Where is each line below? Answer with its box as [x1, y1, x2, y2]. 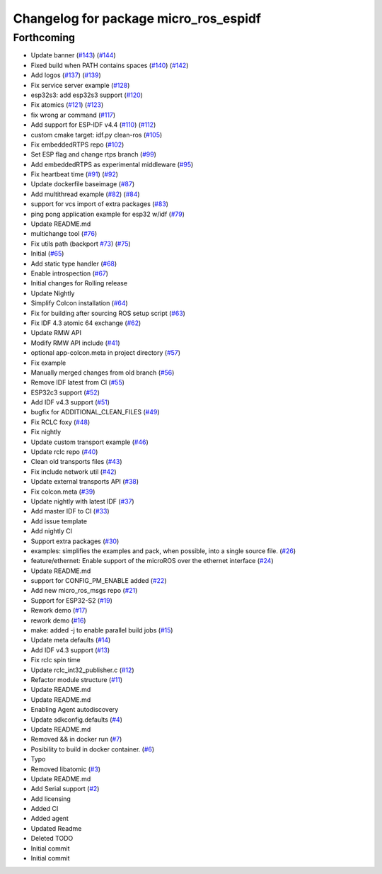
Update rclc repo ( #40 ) [30, 448, 98, 456]
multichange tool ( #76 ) [30, 229, 98, 238]
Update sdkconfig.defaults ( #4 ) [30, 715, 123, 724]
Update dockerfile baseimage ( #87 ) [30, 180, 135, 188]
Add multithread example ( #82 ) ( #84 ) [30, 190, 141, 198]
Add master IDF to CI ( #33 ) [30, 507, 110, 516]
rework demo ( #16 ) [30, 616, 86, 625]
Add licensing [30, 794, 71, 803]
